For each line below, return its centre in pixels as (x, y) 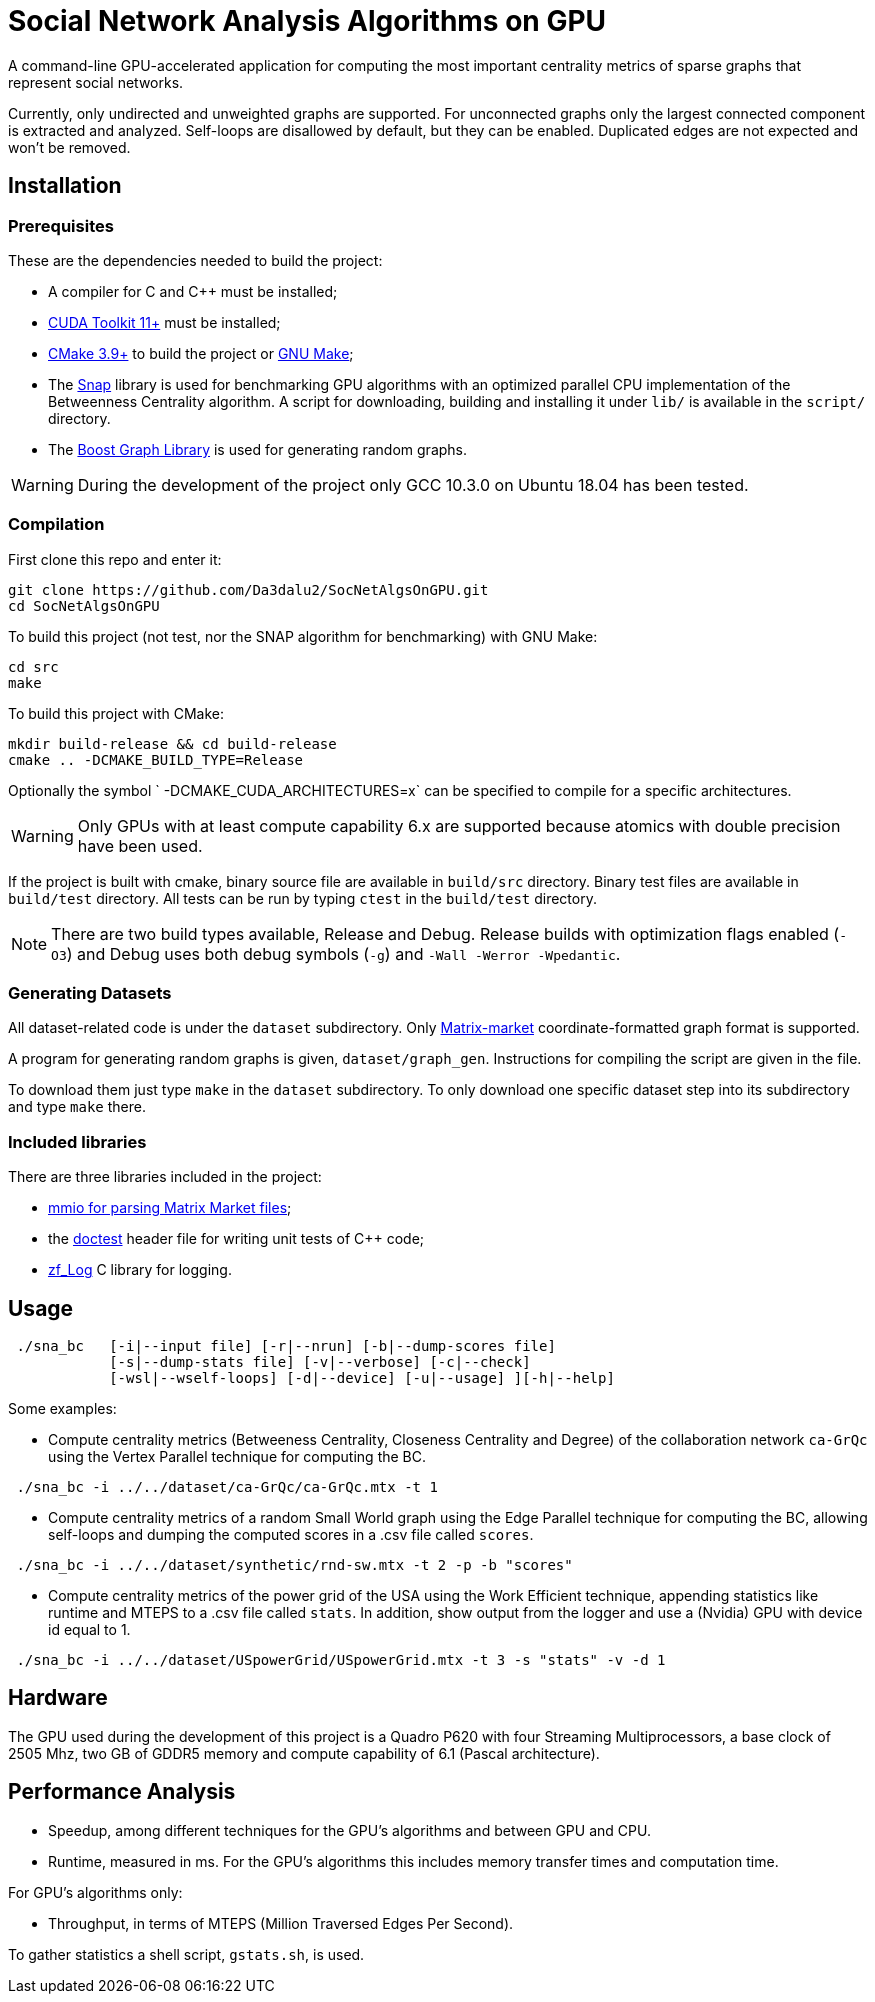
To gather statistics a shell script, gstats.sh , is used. (186, 1954)
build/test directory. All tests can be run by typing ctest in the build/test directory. (302, 898)
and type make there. (77, 1107)
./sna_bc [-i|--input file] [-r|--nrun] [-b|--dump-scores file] (286, 1346)
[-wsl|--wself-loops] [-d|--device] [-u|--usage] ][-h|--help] (362, 1378)
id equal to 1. (89, 1630)
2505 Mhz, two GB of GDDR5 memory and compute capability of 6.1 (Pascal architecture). (304, 1753)
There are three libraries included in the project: (165, 1177)
